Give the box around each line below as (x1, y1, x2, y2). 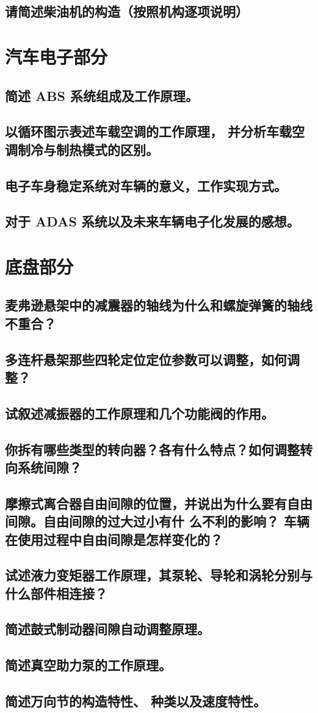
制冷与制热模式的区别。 (17, 140, 159, 159)
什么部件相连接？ (5, 583, 107, 602)
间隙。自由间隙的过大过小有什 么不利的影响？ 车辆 (5, 512, 310, 531)
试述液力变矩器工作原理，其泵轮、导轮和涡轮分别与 (5, 566, 313, 584)
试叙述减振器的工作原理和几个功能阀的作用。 (5, 403, 274, 422)
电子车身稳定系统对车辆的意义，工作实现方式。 (5, 176, 287, 195)
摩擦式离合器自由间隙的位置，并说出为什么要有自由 (5, 493, 313, 512)
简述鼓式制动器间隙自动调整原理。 (5, 619, 210, 638)
